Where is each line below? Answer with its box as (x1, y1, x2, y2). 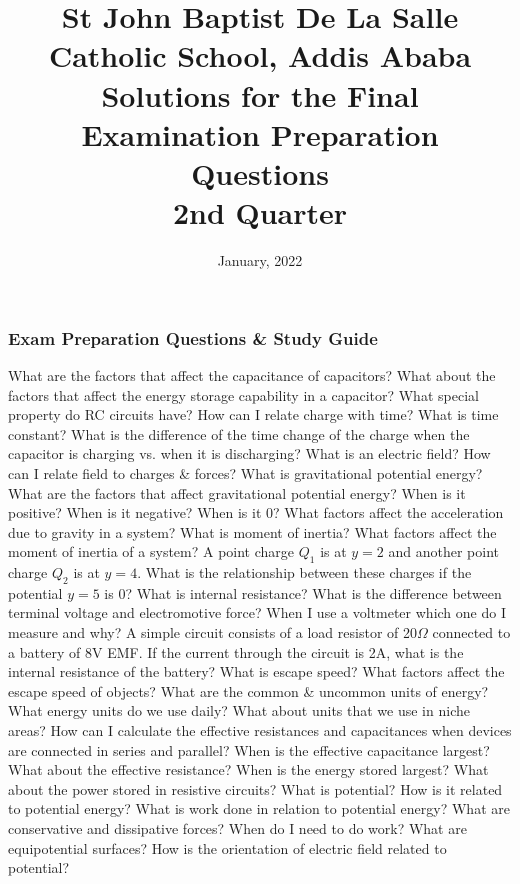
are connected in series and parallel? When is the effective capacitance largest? (8, 739, 490, 760)
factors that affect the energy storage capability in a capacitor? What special (8, 384, 479, 405)
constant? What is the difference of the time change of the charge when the (8, 423, 470, 444)
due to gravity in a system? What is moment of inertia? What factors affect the (8, 521, 497, 542)
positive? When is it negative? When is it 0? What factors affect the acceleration (8, 502, 504, 523)
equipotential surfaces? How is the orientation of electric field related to (8, 837, 447, 858)
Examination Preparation (81, 113, 439, 154)
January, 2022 (217, 250, 303, 271)
